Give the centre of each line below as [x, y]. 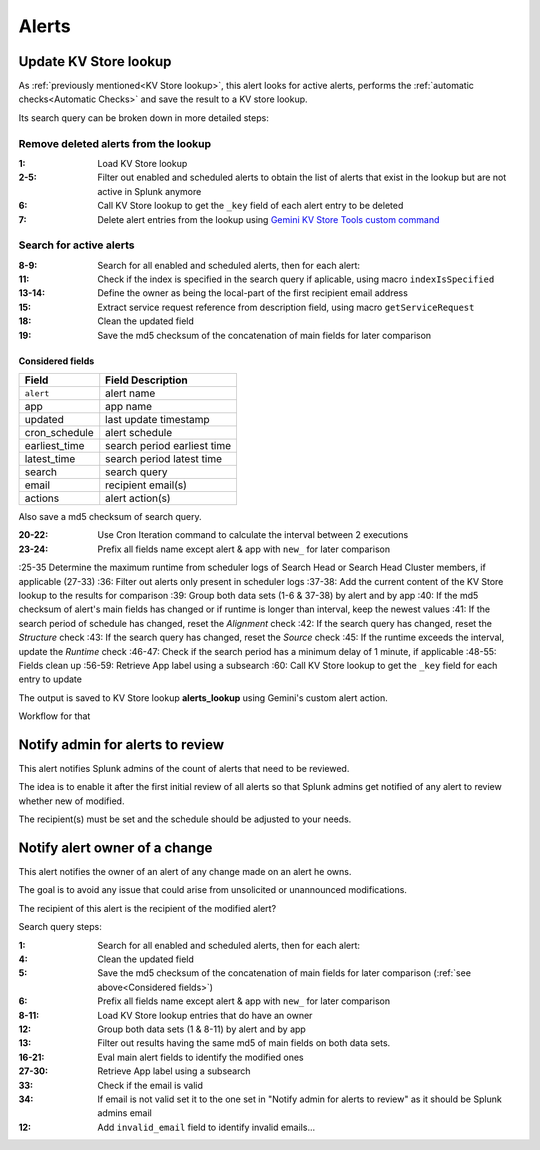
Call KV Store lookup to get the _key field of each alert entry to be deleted [250, 206]
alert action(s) [138, 498]
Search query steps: [60, 927]
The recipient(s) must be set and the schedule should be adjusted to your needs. [185, 819]
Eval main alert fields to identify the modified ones [200, 1057]
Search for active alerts [76, 245]
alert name [130, 393]
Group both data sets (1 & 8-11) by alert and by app [202, 1029]
